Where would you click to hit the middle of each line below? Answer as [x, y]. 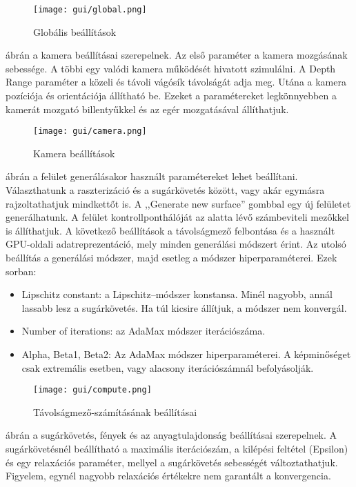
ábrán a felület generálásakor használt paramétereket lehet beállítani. [152, 176]
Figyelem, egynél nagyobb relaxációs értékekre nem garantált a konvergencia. [168, 476]
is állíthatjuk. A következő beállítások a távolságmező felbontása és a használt [170, 230]
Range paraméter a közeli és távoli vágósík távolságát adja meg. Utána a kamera [176, 82]
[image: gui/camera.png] [90, 131]
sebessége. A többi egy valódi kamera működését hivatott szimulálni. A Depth [171, 68]
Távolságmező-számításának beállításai [115, 411]
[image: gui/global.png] [90, 10]
